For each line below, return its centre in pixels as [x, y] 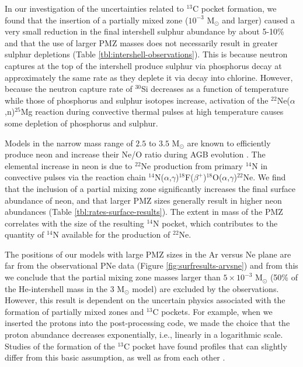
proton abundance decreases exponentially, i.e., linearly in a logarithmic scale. [144, 335]
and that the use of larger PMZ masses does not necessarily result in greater [141, 42]
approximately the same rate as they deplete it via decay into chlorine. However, [149, 77]
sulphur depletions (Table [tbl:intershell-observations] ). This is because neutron [146, 54]
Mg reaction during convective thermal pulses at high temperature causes [152, 112]
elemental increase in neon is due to [69, 165]
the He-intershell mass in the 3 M [65, 288]
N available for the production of [112, 234]
